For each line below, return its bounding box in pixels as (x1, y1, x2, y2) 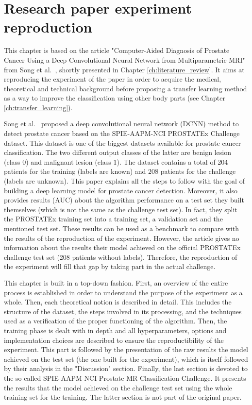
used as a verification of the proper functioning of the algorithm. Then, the (4, 316, 227, 326)
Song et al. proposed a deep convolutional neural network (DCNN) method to (4, 118, 239, 129)
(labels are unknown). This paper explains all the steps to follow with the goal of (4, 176, 245, 186)
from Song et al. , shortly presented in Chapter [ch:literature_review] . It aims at (4, 64, 245, 74)
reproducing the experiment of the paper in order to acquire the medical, (4, 74, 221, 84)
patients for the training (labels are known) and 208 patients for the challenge (4, 166, 236, 176)
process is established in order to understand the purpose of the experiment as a (4, 287, 243, 297)
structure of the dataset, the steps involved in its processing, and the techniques (4, 306, 242, 316)
